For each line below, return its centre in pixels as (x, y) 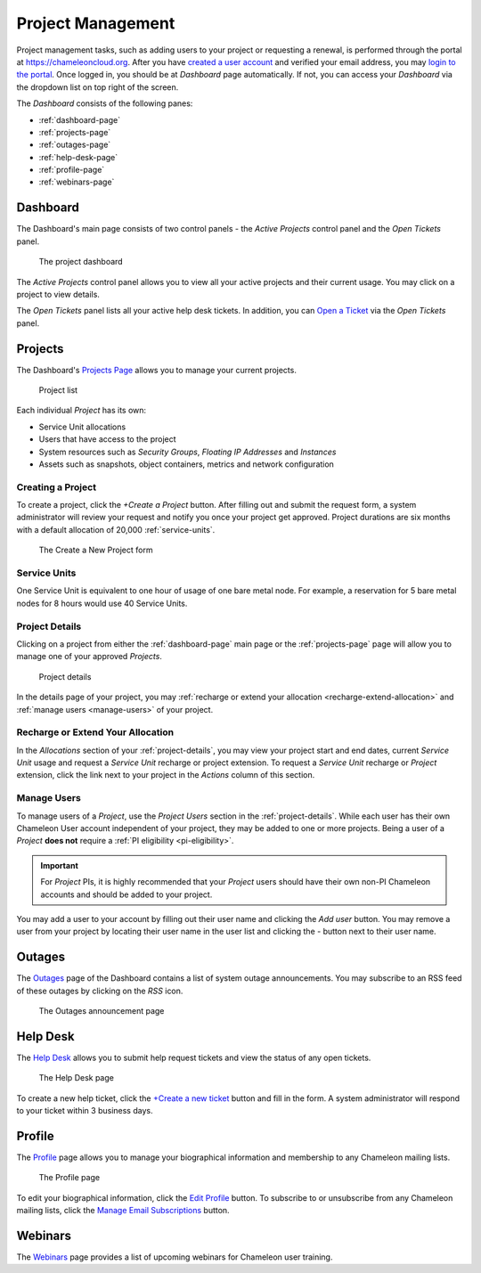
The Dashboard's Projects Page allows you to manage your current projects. (157, 370)
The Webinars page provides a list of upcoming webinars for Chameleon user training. (175, 1257)
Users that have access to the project (108, 439)
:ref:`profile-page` (72, 170)
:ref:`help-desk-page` (78, 157)
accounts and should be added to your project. (126, 894)
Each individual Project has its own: (82, 411)
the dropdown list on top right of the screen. (98, 87)
